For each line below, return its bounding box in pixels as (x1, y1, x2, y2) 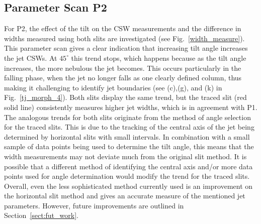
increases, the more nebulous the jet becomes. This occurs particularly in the (4, 62, 241, 73)
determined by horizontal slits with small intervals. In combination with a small (4, 131, 250, 142)
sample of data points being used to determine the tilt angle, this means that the (4, 141, 254, 152)
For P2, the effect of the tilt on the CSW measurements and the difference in (4, 23, 241, 34)
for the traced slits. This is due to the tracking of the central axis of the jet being (4, 122, 254, 132)
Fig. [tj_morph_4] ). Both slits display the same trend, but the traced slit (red (4, 92, 247, 102)
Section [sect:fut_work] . (4, 210, 78, 220)
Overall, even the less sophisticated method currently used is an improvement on (4, 180, 253, 191)
